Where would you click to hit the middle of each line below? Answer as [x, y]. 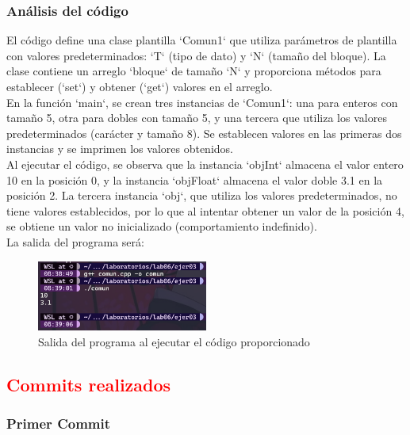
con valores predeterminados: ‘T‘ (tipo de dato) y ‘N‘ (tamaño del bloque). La [196, 55]
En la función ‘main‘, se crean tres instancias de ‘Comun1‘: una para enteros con [202, 102]
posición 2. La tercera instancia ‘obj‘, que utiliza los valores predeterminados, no [202, 195]
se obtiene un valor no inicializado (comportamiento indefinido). [162, 226]
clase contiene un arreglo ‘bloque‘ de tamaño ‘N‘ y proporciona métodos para [194, 71]
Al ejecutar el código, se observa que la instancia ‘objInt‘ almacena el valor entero [205, 164]
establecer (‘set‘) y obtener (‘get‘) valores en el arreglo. [140, 86]
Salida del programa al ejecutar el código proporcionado [174, 341]
